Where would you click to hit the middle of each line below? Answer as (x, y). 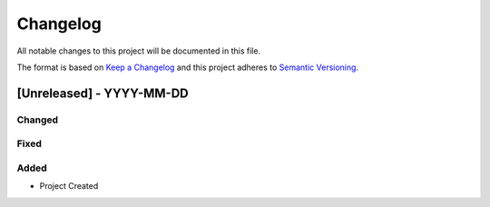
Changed (38, 120)
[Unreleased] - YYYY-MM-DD (103, 93)
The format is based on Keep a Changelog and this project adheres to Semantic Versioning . (187, 67)
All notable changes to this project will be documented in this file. (139, 51)
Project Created (69, 186)
